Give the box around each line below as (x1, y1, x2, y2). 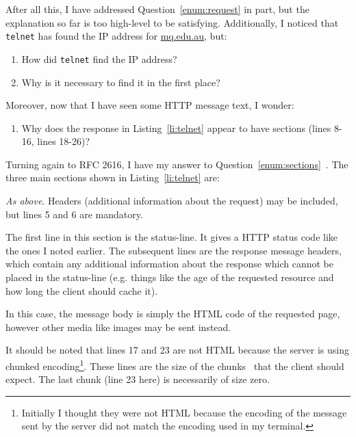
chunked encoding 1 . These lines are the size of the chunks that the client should (5, 357, 344, 373)
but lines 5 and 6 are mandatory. (5, 207, 143, 221)
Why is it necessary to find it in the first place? (21, 75, 220, 89)
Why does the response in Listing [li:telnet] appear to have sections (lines (21, 120, 331, 135)
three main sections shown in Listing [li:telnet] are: (5, 170, 220, 185)
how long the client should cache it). (5, 283, 158, 297)
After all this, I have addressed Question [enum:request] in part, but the (5, 2, 309, 16)
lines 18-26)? (37, 134, 90, 148)
